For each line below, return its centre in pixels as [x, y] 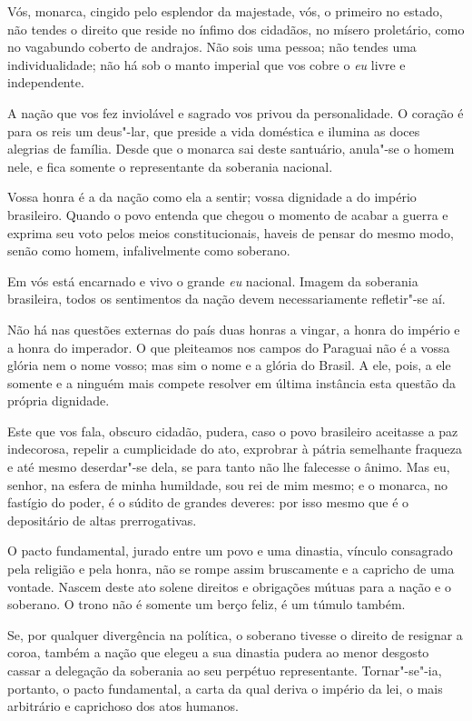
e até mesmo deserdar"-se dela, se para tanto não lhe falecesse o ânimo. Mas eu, [229, 467]
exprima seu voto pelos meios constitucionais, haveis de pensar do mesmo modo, [231, 232]
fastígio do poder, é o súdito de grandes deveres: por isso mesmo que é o [208, 502]
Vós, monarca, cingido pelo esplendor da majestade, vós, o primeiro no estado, [225, 11]
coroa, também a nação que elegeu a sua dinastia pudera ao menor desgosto [218, 652]
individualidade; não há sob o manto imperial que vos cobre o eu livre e [206, 64]
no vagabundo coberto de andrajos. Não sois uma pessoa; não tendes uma [212, 47]
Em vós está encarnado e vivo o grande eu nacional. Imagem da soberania [213, 280]
